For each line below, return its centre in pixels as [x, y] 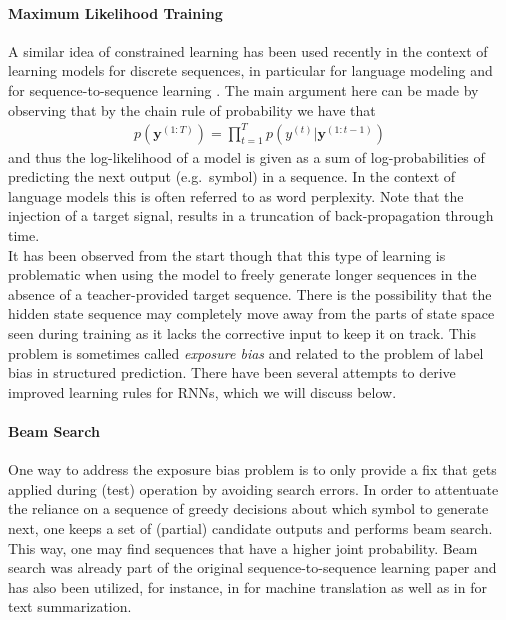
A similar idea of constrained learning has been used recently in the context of [248, 50]
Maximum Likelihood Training [115, 12]
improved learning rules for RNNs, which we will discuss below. [202, 391]
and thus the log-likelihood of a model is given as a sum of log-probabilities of [246, 156]
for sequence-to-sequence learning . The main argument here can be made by [243, 89]
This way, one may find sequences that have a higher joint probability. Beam [243, 547]
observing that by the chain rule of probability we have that [192, 109]
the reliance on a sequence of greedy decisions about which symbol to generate [248, 508]
